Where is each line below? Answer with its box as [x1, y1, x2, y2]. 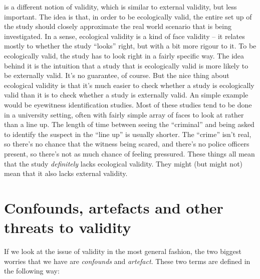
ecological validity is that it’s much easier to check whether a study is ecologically [4, 79, 254, 90]
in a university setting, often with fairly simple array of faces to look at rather [4, 109, 244, 119]
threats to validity [4, 217, 131, 237]
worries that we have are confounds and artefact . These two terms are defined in [4, 255, 250, 266]
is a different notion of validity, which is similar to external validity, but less [4, 1, 237, 11]
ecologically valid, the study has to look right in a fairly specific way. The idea [4, 50, 244, 60]
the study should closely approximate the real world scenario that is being [4, 21, 231, 31]
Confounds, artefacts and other [4, 197, 223, 217]
